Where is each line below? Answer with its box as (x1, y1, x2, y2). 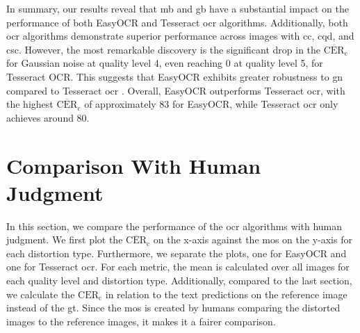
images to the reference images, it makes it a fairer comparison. (6, 314, 276, 328)
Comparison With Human (6, 151, 261, 179)
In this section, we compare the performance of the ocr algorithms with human (6, 218, 343, 233)
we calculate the (6, 286, 75, 301)
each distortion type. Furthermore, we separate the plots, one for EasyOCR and (6, 245, 347, 260)
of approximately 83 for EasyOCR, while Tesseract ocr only (84, 97, 338, 111)
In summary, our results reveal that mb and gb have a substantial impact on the (6, 1, 349, 15)
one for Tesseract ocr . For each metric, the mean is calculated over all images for (6, 259, 350, 274)
